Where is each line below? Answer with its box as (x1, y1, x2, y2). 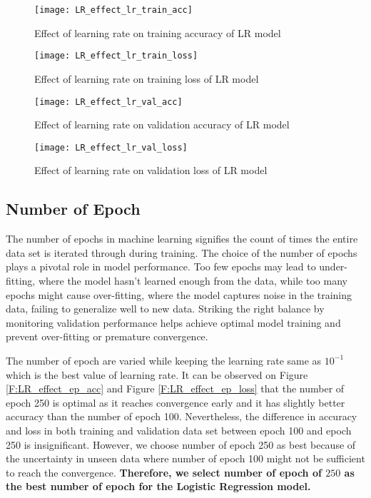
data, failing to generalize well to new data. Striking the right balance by (6, 301, 325, 316)
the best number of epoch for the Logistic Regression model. (6, 479, 311, 494)
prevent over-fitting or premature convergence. (6, 329, 208, 344)
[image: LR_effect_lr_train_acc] (34, 5, 193, 15)
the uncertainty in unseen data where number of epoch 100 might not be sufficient (6, 451, 365, 466)
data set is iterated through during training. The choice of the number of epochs (6, 245, 357, 260)
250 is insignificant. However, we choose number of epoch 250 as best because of (6, 437, 356, 452)
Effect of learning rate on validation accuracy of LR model (34, 117, 290, 132)
